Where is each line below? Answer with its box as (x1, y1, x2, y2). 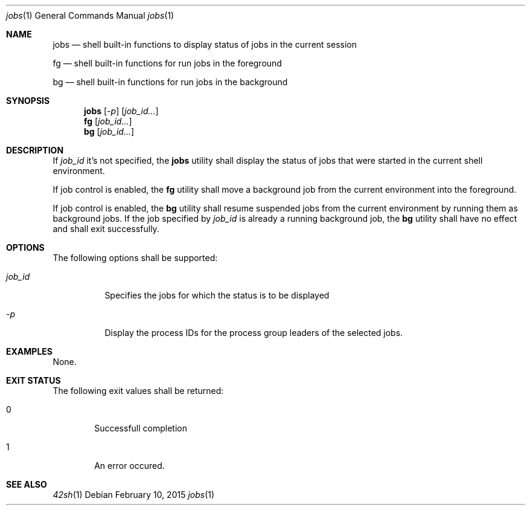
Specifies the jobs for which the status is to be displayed (104, 290, 330, 300)
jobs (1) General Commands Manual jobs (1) (6, 10, 174, 21)
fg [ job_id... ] (84, 116, 132, 126)
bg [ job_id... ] (84, 126, 135, 137)
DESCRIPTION (6, 145, 64, 155)
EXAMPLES (6, 346, 53, 357)
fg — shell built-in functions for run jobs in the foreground (53, 58, 282, 68)
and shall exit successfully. (53, 224, 159, 234)
